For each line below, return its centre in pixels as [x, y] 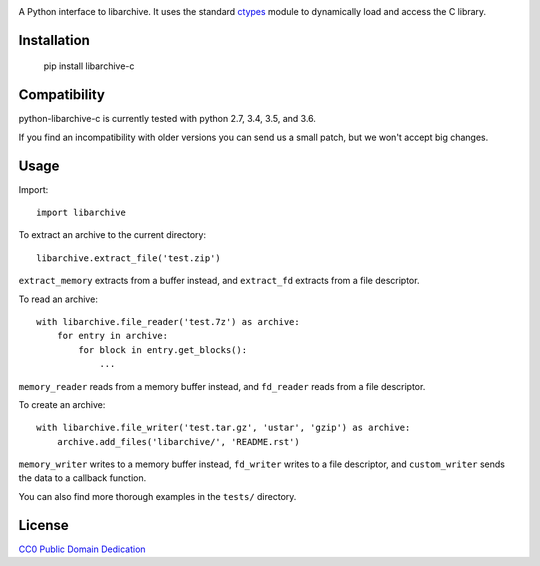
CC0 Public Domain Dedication [82, 549]
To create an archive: [62, 404]
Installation [54, 40]
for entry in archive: [112, 336]
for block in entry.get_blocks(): [163, 349]
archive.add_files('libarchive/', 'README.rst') [178, 441]
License [43, 525]
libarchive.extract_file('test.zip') [129, 258]
